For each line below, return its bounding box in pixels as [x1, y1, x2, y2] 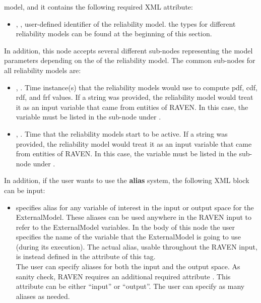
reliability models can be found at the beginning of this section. [16, 28, 212, 39]
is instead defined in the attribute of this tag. [16, 251, 156, 262]
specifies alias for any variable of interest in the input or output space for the [16, 202, 254, 212]
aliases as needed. [16, 290, 70, 301]
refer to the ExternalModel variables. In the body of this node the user [16, 221, 235, 232]
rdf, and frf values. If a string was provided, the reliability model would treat [16, 92, 253, 102]
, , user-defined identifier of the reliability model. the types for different [16, 18, 236, 29]
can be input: [4, 185, 45, 195]
